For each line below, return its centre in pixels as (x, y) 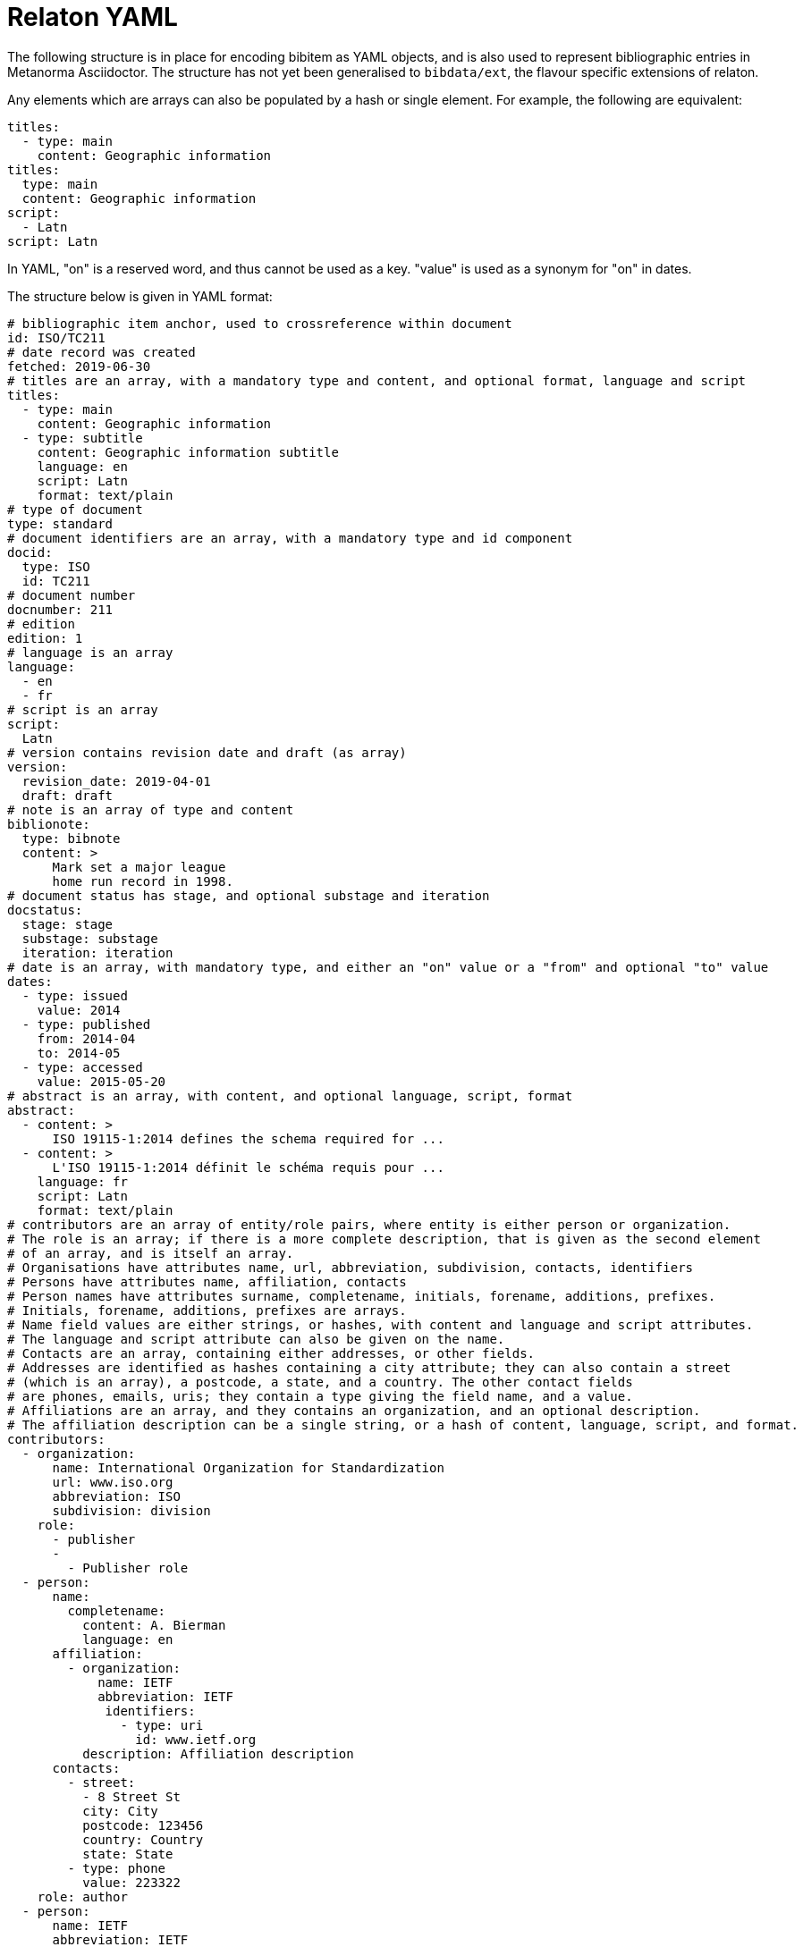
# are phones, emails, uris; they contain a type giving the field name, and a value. (320, 1396)
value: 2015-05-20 (101, 1081)
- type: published (86, 1024)
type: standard (60, 523)
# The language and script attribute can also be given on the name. (256, 1339)
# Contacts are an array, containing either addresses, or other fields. (271, 1353)
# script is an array (83, 709)
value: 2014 (79, 1010)
